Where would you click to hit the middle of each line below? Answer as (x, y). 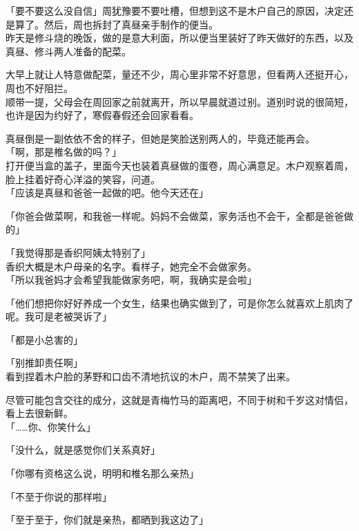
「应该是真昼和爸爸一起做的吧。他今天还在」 (107, 193)
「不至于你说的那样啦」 (59, 496)
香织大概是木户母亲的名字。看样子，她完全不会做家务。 (131, 266)
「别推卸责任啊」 (44, 363)
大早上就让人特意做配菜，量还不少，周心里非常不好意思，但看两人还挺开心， (179, 74)
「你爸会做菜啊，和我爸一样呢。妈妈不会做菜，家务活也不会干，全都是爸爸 (175, 215)
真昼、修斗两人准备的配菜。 (68, 51)
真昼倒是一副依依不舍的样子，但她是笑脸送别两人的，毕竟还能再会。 (160, 138)
